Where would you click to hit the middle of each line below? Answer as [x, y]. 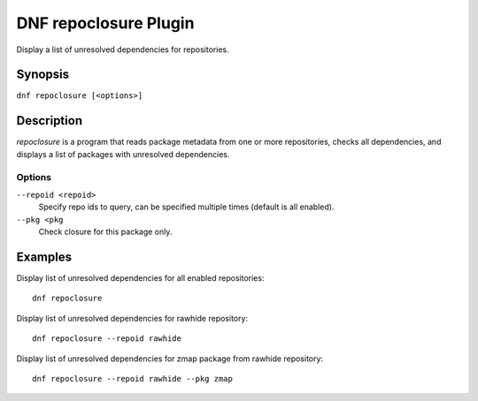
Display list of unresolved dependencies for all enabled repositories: [140, 277]
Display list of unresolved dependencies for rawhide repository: [132, 318]
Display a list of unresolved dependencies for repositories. [123, 49]
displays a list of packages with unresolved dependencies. [123, 154]
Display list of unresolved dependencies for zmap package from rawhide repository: [170, 359]
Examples [44, 257]
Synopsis [43, 75]
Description [50, 121]
